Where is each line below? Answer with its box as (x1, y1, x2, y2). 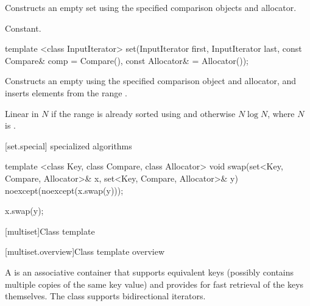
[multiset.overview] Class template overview (5, 245, 164, 258)
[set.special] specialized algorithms (5, 139, 132, 152)
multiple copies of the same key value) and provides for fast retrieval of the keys (5, 277, 304, 290)
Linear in (5, 107, 39, 119)
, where (267, 107, 295, 119)
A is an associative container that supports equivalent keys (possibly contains (5, 265, 294, 278)
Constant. (5, 21, 41, 34)
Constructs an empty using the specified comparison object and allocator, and (5, 74, 297, 87)
